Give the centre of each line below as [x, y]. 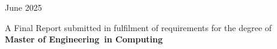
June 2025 [23, 7]
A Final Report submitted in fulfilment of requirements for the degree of [138, 27]
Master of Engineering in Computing [84, 39]
